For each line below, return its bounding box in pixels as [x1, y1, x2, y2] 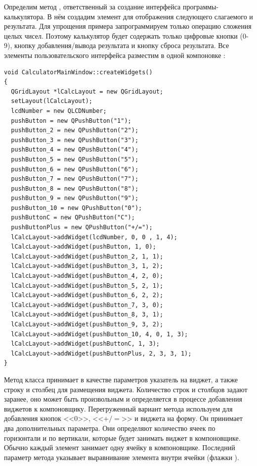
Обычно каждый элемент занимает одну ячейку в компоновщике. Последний [4, 442, 235, 453]
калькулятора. [4, 11, 45, 21]
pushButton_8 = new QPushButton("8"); [11, 185, 139, 192]
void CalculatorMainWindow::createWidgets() [4, 68, 153, 76]
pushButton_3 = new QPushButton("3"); [11, 136, 139, 144]
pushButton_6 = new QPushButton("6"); [11, 165, 139, 173]
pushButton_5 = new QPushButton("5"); [11, 155, 139, 163]
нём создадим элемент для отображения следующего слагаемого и [54, 11, 253, 21]
